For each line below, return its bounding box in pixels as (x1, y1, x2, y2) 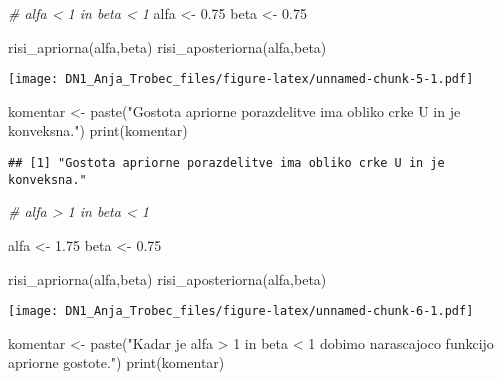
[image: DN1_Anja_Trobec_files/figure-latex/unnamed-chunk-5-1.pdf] (8, 72, 474, 87)
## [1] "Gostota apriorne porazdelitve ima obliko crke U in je (8, 156, 445, 171)
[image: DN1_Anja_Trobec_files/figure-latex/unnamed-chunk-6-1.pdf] (8, 304, 474, 319)
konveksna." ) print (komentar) (8, 120, 188, 141)
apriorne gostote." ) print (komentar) (8, 352, 225, 373)
